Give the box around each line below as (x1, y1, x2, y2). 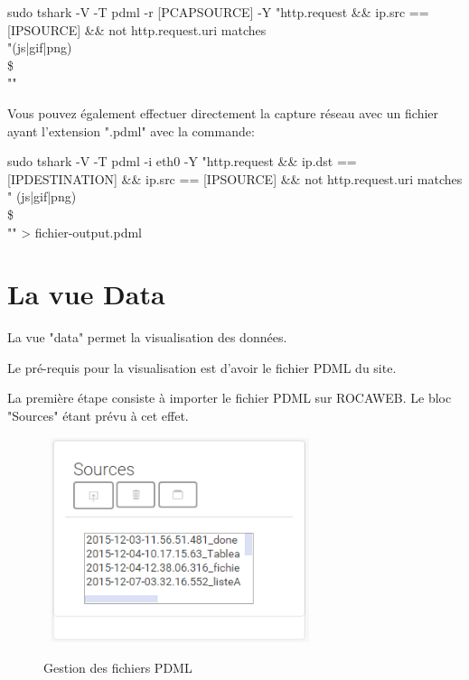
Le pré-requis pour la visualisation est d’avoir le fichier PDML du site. (7, 358, 397, 377)
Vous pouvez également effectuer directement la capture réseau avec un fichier (7, 103, 439, 122)
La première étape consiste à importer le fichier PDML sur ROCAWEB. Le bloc (7, 388, 452, 407)
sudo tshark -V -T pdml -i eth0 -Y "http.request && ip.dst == (7, 152, 357, 171)
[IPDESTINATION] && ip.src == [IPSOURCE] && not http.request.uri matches (7, 169, 463, 188)
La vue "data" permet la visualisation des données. (7, 328, 287, 347)
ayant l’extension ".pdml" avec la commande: (7, 121, 255, 140)
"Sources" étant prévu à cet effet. (7, 406, 189, 425)
